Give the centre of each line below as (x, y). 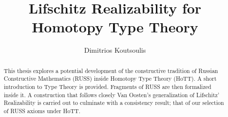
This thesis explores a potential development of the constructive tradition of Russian (111, 70)
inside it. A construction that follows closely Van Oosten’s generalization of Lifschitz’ (112, 95)
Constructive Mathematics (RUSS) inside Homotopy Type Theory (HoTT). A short (110, 79)
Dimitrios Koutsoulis (115, 50)
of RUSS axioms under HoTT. (42, 110)
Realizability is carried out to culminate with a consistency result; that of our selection (114, 103)
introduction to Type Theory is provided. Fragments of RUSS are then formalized (107, 87)
